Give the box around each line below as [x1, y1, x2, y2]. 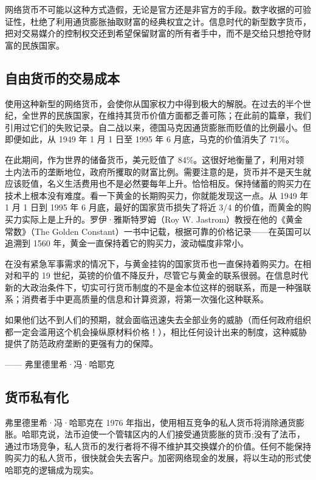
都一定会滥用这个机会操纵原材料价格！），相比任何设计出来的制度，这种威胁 [5, 325, 307, 338]
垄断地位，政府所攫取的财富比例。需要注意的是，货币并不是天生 [47, 165, 303, 178]
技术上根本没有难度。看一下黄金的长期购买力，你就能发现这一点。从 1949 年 [5, 189, 309, 201]
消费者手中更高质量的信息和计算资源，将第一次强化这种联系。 [21, 293, 269, 305]
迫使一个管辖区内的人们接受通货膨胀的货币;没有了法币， [81, 428, 305, 440]
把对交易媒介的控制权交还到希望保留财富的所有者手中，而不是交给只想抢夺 [5, 27, 303, 40]
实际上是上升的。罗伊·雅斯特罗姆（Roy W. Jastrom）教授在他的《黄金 [21, 212, 303, 225]
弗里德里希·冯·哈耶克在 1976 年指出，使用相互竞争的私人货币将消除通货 [5, 416, 297, 428]
